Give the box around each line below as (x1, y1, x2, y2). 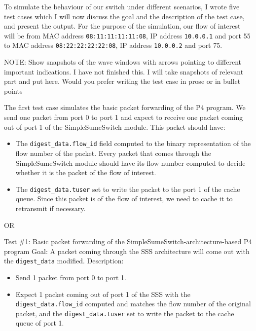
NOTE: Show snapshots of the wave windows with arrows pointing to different (4, 57, 241, 67)
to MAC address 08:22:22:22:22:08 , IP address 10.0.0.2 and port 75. (4, 40, 222, 50)
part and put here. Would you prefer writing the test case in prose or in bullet (4, 76, 241, 86)
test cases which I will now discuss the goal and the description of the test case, (4, 11, 245, 21)
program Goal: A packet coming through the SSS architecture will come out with (4, 246, 250, 256)
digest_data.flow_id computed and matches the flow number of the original (15, 298, 251, 309)
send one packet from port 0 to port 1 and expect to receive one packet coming (4, 112, 243, 122)
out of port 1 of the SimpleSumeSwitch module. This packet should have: (4, 121, 225, 132)
